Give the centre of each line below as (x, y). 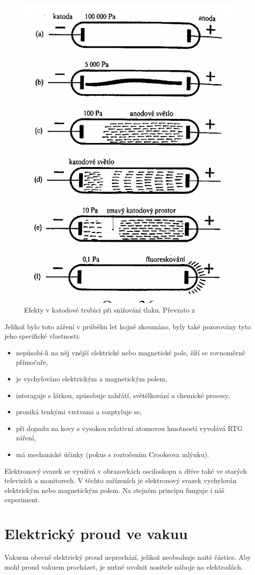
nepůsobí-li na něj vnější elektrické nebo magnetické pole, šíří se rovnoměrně (130, 352)
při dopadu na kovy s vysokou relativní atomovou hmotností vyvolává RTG (129, 428)
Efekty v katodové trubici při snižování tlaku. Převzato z (110, 309)
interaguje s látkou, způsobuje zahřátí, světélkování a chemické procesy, (123, 395)
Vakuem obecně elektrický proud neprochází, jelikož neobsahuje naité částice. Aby (128, 557)
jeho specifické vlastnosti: (42, 336)
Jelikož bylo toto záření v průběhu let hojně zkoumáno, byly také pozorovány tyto (128, 326)
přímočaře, (32, 362)
